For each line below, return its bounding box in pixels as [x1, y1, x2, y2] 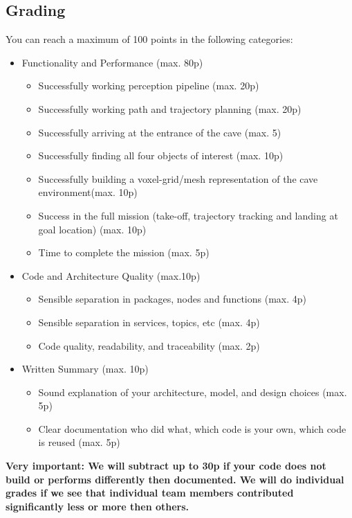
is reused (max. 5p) [38, 435, 120, 449]
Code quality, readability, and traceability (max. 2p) [38, 338, 260, 352]
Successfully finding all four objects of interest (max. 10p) [38, 148, 284, 163]
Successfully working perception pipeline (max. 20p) [38, 78, 259, 93]
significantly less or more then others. [6, 499, 189, 513]
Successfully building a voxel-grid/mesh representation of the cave [38, 171, 318, 186]
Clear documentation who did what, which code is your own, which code [38, 421, 346, 436]
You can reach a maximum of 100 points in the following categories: [6, 32, 293, 46]
